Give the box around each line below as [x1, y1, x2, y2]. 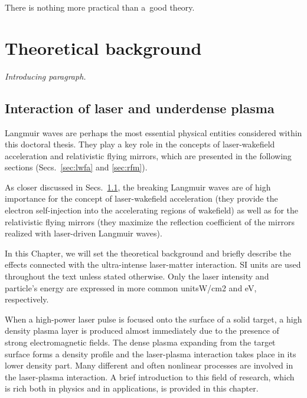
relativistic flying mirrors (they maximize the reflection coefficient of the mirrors [5, 215, 295, 228]
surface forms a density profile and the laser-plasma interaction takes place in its [5, 347, 296, 360]
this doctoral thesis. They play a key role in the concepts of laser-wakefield [5, 138, 275, 150]
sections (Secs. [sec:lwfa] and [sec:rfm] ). [5, 161, 148, 173]
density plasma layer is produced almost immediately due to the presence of [5, 324, 279, 337]
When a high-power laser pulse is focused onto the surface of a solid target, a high [5, 313, 302, 325]
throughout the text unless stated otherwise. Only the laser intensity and [5, 270, 269, 282]
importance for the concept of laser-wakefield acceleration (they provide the [5, 192, 278, 205]
